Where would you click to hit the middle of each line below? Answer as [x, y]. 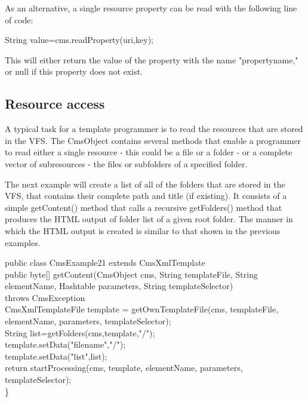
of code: [19, 19]
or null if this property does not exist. [74, 71]
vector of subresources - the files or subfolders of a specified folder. [126, 163]
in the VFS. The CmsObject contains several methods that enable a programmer [153, 140]
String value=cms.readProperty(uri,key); [79, 40]
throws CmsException [45, 297]
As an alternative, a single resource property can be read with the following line [151, 8]
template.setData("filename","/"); [65, 344]
